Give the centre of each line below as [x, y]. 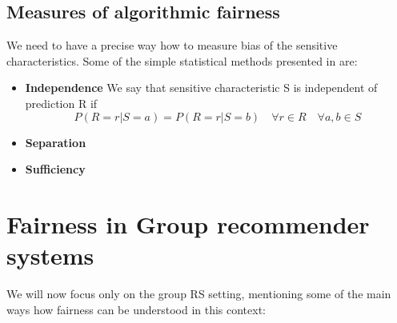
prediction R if [61, 103]
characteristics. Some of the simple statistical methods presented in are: [182, 60]
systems [50, 255]
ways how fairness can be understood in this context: [136, 309]
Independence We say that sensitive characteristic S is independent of [201, 88]
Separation [56, 142]
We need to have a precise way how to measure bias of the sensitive [172, 45]
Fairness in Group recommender [188, 223]
